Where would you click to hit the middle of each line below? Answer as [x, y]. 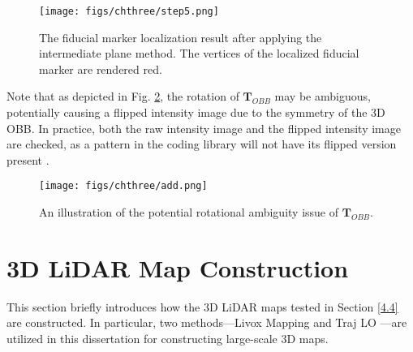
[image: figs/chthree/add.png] [123, 186]
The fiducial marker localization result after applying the [181, 37]
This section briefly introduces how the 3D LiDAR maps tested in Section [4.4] [202, 306]
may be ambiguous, [323, 96]
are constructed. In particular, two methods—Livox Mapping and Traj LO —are [207, 322]
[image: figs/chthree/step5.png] [129, 11]
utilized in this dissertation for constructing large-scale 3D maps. [168, 338]
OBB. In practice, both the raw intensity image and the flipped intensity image [204, 128]
